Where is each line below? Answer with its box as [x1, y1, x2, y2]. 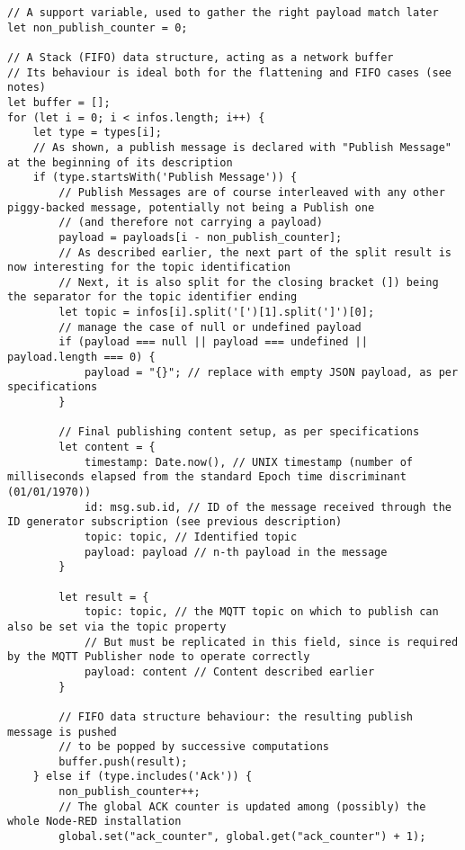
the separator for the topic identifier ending [7, 291, 298, 304]
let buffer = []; [7, 95, 111, 109]
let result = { [58, 590, 149, 604]
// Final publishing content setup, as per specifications [58, 425, 420, 439]
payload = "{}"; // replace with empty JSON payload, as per [84, 365, 459, 379]
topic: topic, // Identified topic [84, 530, 298, 543]
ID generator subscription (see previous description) [7, 515, 343, 529]
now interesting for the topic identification [7, 261, 291, 274]
